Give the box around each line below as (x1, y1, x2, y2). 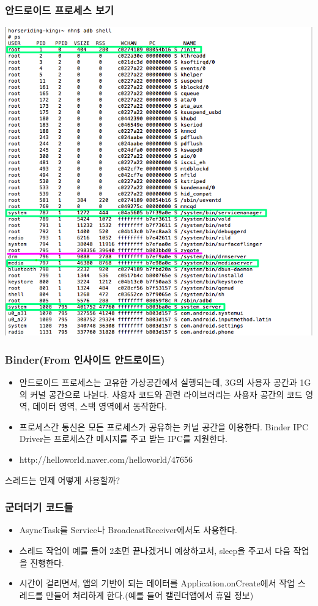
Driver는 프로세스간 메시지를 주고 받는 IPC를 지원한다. (19, 432, 227, 445)
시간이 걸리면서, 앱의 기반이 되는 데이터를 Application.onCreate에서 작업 (19, 577, 295, 589)
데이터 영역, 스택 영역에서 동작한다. (32, 400, 167, 413)
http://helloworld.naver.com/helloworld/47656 (19, 453, 193, 465)
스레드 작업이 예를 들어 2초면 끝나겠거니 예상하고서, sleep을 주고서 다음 (19, 544, 290, 556)
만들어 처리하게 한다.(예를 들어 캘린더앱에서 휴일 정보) (46, 588, 254, 601)
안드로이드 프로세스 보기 (5, 2, 114, 17)
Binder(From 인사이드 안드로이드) (5, 351, 165, 367)
